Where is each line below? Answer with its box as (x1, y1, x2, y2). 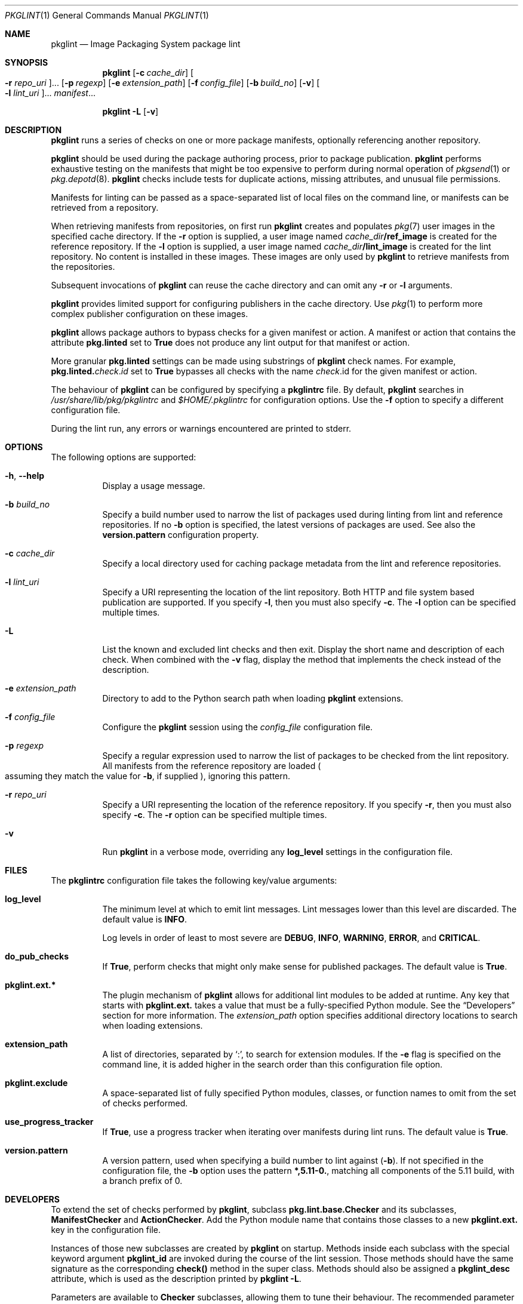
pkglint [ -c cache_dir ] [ (102, 67, 194, 78)
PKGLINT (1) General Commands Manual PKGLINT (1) (5, 10, 209, 20)
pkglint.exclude (5, 1078, 68, 1088)
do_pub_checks (5, 951, 69, 961)
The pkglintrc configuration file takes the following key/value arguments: (51, 875, 337, 885)
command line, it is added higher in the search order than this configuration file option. (102, 1059, 443, 1069)
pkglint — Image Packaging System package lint (51, 39, 241, 49)
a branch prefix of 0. (102, 1176, 183, 1186)
